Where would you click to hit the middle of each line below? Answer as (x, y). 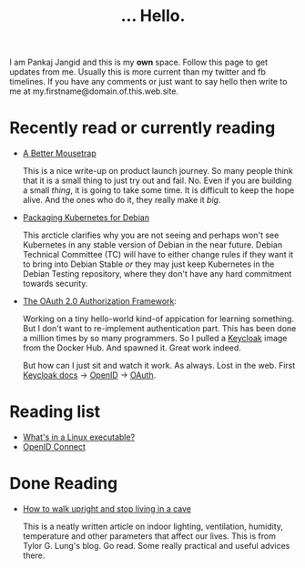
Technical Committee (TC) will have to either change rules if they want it (158, 255)
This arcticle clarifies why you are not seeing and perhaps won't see (151, 235)
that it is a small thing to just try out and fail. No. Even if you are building (157, 181)
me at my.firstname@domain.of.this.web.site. (94, 91)
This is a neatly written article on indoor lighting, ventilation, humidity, (153, 526)
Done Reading (64, 484)
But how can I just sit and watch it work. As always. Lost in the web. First (159, 366)
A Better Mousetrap (60, 153)
